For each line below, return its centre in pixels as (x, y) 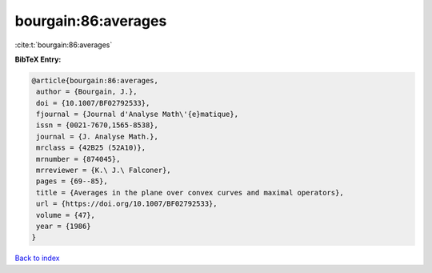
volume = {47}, (66, 215)
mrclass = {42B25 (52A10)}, (91, 148)
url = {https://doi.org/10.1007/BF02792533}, (127, 204)
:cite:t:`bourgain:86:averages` (64, 45)
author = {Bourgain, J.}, (87, 92)
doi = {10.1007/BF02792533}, (93, 103)
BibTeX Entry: (38, 59)
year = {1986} (64, 226)
